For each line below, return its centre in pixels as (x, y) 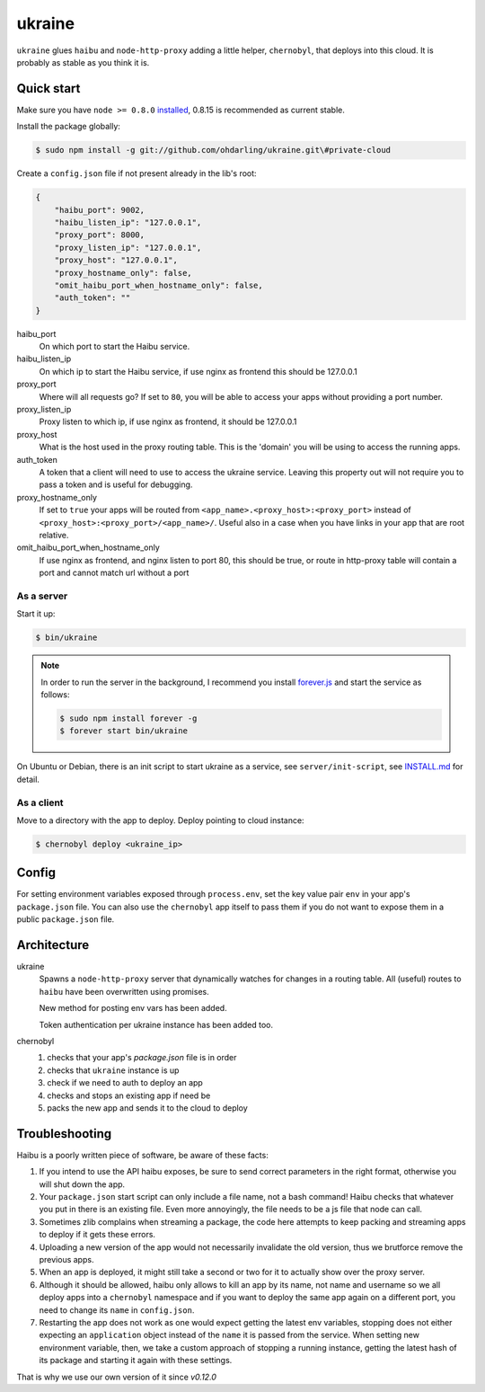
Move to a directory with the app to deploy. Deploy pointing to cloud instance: (160, 820)
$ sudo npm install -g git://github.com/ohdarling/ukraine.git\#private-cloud (213, 150)
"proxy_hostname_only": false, (123, 273)
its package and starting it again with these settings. (136, 1361)
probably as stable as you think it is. (83, 62)
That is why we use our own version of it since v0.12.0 (117, 1377)
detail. (28, 779)
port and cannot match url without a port (114, 573)
